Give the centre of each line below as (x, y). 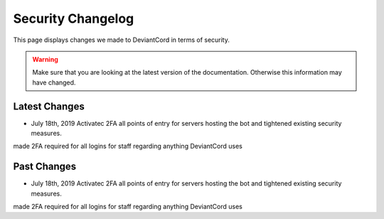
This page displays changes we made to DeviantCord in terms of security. (122, 40)
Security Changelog (74, 18)
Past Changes (45, 167)
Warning (45, 59)
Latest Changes (49, 106)
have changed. (54, 82)
